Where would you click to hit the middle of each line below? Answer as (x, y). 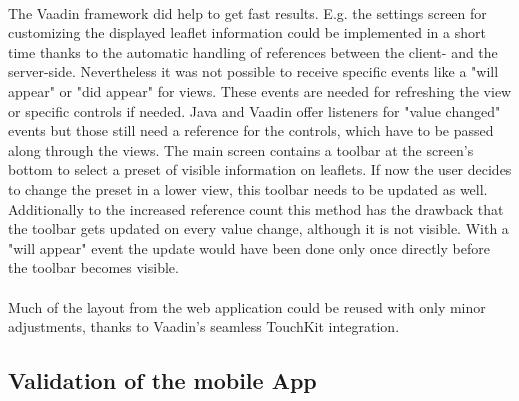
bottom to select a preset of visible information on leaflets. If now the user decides (260, 169)
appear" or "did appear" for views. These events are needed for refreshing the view (260, 90)
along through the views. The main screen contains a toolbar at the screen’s (241, 149)
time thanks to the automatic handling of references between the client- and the (253, 51)
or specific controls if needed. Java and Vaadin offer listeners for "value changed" (254, 110)
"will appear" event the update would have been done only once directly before (249, 247)
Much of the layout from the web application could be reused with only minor (247, 306)
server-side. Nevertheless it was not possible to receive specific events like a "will (253, 71)
